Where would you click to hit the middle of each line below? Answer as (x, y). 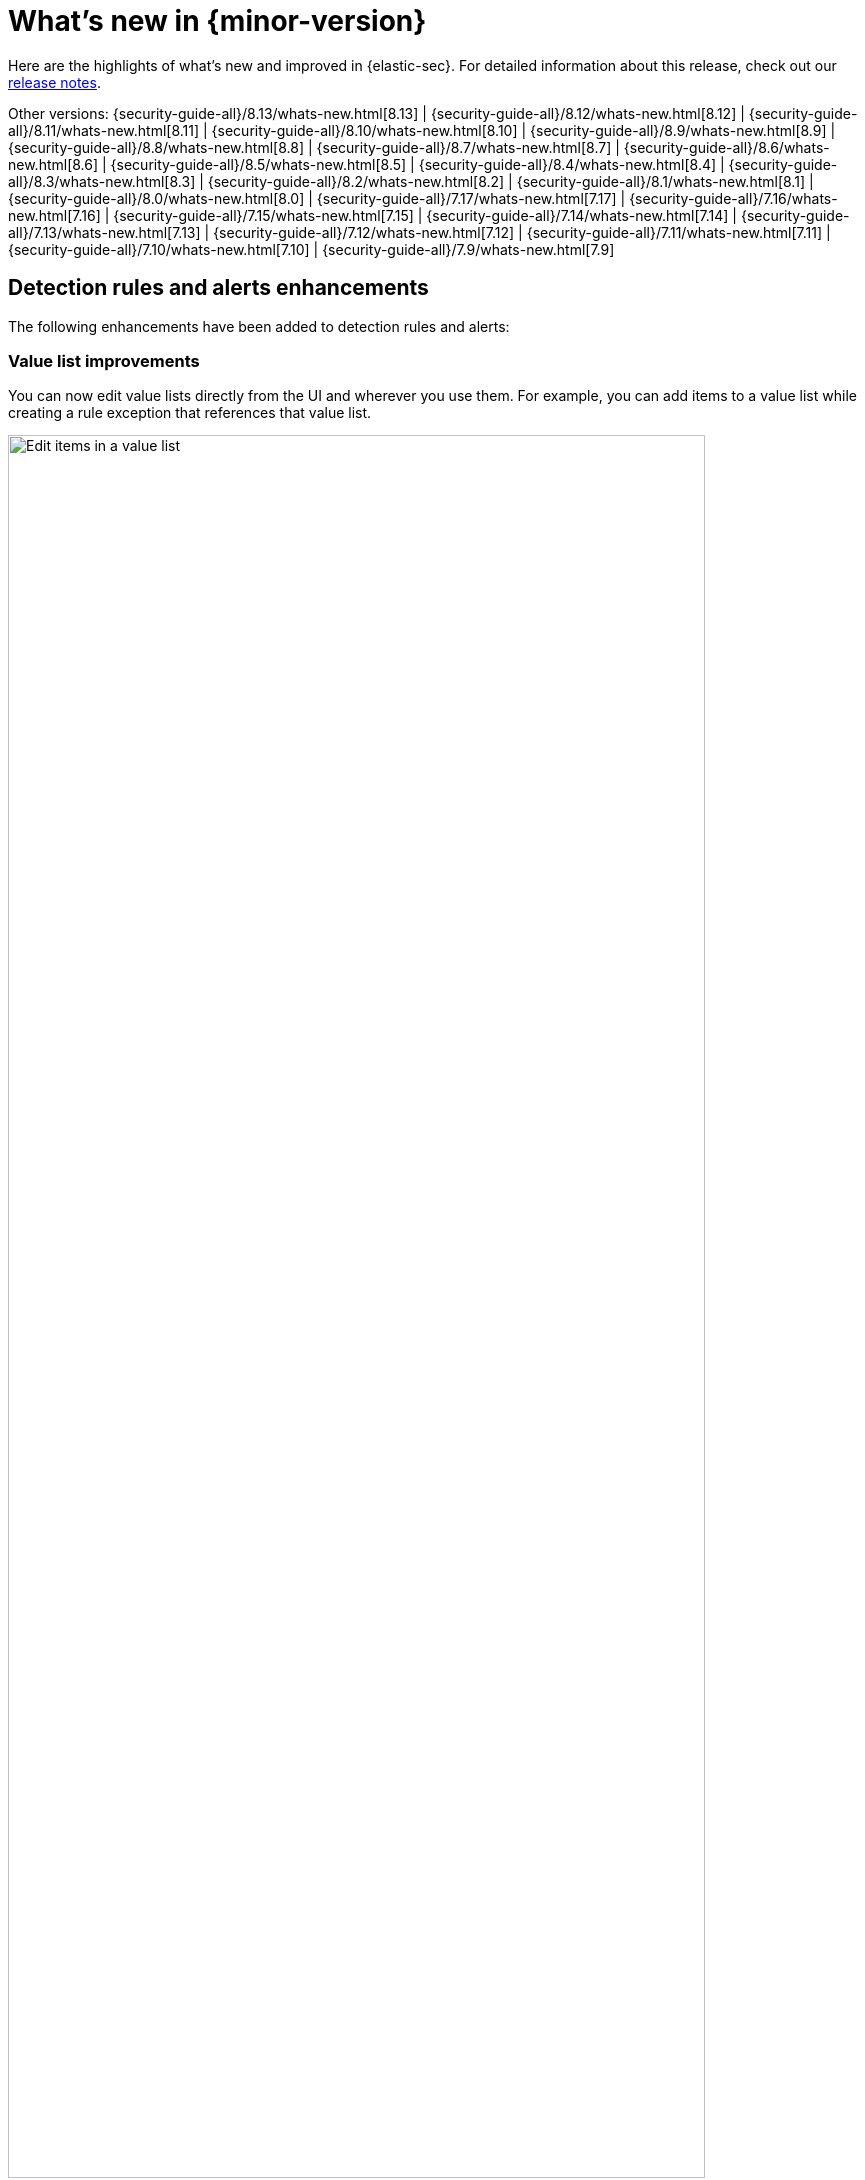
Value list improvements (104, 360)
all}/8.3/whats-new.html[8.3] (102, 181)
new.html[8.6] (53, 164)
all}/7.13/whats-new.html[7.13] (104, 232)
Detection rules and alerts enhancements (218, 288)
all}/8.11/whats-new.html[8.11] (104, 130)
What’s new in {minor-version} (217, 21)
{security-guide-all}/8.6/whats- (726, 147)
